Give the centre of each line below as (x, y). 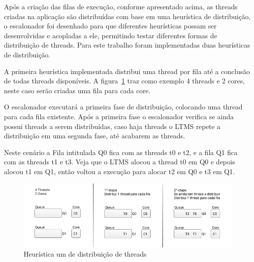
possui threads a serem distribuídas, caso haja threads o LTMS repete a (112, 126)
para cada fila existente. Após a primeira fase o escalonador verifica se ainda (119, 116)
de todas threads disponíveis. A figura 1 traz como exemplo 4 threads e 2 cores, (125, 81)
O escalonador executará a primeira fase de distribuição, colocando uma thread (123, 107)
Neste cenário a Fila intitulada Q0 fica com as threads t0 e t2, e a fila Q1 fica (121, 152)
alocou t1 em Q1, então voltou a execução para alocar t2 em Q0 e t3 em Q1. (119, 171)
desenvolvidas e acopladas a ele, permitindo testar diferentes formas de (111, 35)
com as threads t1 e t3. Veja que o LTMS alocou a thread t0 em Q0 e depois (120, 162)
